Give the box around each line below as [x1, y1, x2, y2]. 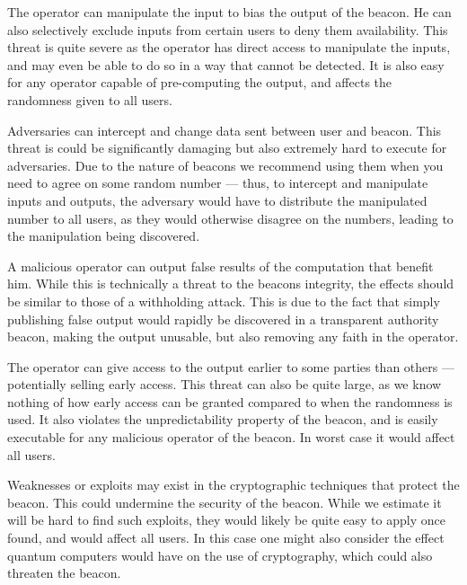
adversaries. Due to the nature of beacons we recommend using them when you [7, 155, 444, 174]
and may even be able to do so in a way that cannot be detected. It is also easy [7, 55, 445, 74]
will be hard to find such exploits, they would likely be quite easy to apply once [7, 510, 445, 529]
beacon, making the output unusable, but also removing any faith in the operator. [7, 327, 459, 346]
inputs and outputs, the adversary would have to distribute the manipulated [7, 191, 427, 209]
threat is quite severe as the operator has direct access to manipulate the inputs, [7, 38, 451, 57]
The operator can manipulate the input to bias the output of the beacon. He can [7, 3, 452, 21]
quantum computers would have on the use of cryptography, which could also [7, 545, 433, 564]
